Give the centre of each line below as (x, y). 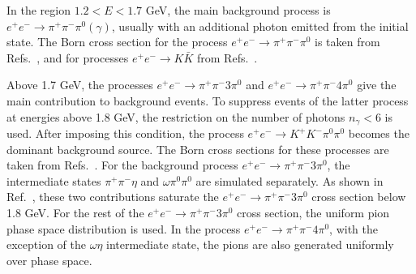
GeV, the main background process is (238, 10)
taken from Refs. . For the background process (122, 165)
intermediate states (54, 180)
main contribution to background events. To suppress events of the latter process (208, 100)
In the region (39, 10)
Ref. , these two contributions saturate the (113, 197)
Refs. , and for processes (68, 57)
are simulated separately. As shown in (289, 180)
